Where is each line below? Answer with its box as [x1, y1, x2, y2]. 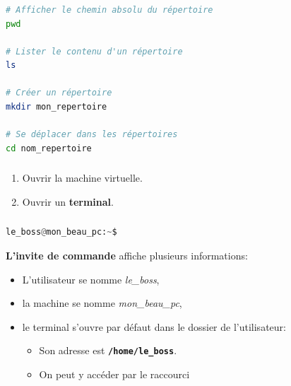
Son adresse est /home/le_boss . [39, 343, 177, 358]
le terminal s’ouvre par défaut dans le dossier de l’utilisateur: [22, 319, 286, 334]
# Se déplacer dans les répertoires [6, 129, 178, 140]
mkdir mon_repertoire [6, 102, 107, 112]
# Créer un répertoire [6, 88, 112, 98]
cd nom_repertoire [6, 143, 92, 153]
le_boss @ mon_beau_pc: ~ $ [6, 227, 117, 238]
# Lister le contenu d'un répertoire [6, 46, 183, 57]
